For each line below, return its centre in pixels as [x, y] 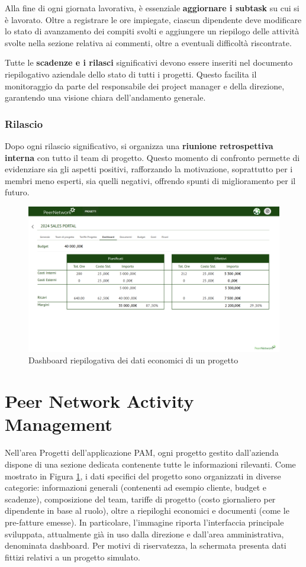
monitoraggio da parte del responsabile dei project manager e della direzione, [145, 86]
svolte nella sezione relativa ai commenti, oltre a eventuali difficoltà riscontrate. [148, 42]
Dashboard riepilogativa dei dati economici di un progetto [133, 360]
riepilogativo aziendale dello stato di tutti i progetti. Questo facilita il [131, 74]
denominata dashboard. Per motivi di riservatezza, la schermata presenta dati [146, 545]
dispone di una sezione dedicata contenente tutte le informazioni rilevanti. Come [150, 464]
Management [59, 424]
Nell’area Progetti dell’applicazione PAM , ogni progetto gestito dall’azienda [142, 452]
